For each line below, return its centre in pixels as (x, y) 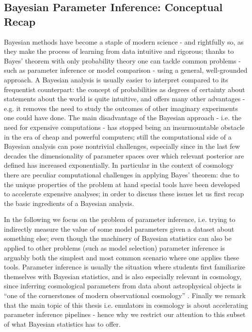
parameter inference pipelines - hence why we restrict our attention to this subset (125, 314)
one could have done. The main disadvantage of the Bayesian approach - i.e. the (123, 118)
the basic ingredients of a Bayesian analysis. (69, 203)
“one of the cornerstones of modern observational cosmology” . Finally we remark (125, 295)
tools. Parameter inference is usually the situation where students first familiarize (125, 267)
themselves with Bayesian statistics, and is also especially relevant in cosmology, (123, 276)
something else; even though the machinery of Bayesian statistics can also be (118, 238)
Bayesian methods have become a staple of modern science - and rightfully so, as (124, 41)
